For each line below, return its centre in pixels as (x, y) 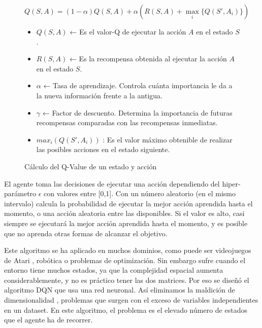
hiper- (231, 183)
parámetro (20, 193)
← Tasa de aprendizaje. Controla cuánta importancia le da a (138, 85)
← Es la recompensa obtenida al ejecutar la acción (148, 59)
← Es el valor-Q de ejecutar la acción (128, 31)
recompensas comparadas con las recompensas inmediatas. (127, 122)
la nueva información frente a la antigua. (100, 95)
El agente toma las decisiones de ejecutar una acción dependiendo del (112, 183)
